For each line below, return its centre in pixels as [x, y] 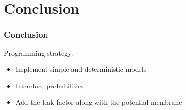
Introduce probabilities [49, 85]
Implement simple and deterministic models [81, 69]
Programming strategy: [39, 53]
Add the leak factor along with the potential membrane [99, 102]
